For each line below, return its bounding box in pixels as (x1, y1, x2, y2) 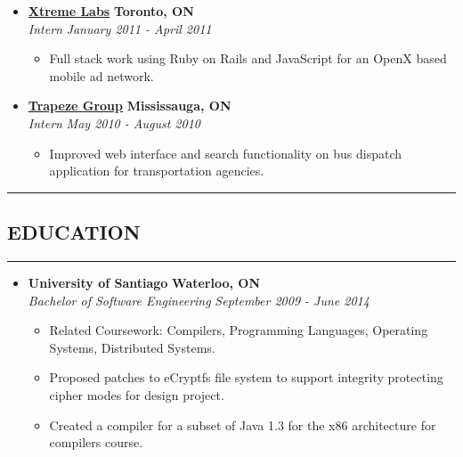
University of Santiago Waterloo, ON (28, 273, 261, 291)
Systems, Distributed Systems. (49, 338, 215, 356)
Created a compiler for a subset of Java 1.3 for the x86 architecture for (49, 415, 436, 434)
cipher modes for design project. (49, 385, 224, 404)
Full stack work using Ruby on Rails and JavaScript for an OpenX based (49, 49, 447, 68)
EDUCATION (7, 218, 141, 246)
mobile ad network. (49, 66, 154, 85)
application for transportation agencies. (49, 161, 264, 180)
